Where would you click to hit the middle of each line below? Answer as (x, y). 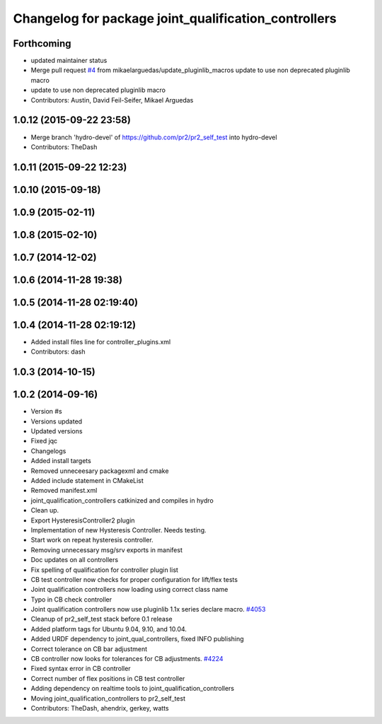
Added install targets (61, 461)
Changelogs (48, 451)
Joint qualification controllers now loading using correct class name (129, 590)
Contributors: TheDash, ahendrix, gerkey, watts (100, 708)
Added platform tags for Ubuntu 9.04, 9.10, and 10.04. (109, 629)
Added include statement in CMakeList (87, 480)
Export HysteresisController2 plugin (83, 520)
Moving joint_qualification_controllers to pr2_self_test (108, 698)
